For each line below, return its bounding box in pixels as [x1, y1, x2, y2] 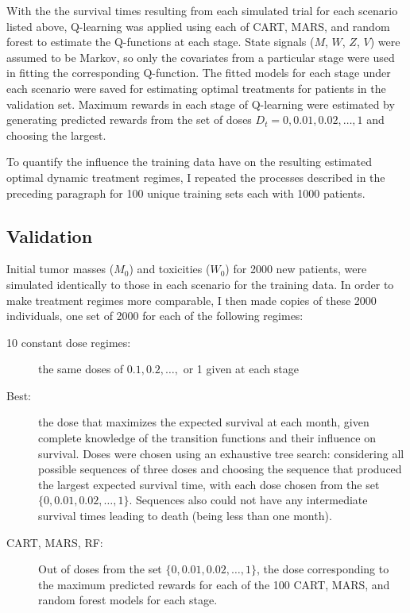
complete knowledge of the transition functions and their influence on [38, 430, 376, 446]
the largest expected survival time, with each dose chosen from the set [38, 476, 380, 492]
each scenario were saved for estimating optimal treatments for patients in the [6, 79, 386, 96]
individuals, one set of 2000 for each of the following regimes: [6, 307, 304, 324]
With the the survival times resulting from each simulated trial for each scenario [6, 2, 398, 18]
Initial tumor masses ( [6, 260, 114, 277]
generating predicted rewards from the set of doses [6, 111, 252, 128]
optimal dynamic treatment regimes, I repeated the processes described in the [6, 168, 385, 185]
